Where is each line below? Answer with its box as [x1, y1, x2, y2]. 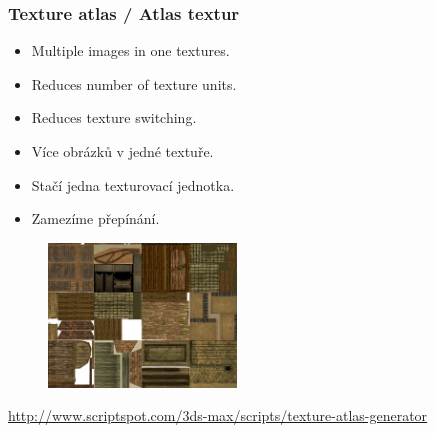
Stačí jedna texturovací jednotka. [31, 174, 235, 195]
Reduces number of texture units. [31, 73, 237, 94]
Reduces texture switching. [31, 107, 197, 128]
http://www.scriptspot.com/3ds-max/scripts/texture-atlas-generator [8, 405, 428, 426]
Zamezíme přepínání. [31, 208, 160, 229]
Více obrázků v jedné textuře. [31, 141, 214, 161]
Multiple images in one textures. [31, 40, 230, 61]
